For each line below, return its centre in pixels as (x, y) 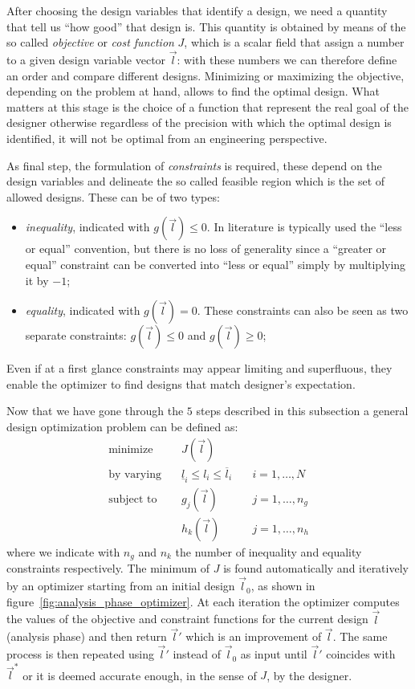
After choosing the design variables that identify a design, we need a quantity (197, 10)
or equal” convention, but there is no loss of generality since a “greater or (206, 249)
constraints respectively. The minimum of (108, 568)
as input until (274, 654)
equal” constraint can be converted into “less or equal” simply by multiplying (216, 264)
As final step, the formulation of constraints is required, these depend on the (194, 165)
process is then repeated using (80, 654)
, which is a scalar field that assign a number (294, 42)
